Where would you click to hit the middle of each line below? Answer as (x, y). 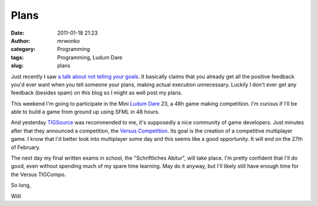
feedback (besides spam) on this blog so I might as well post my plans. (97, 93)
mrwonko (69, 40)
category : (23, 49)
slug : (17, 66)
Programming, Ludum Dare (90, 57)
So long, (21, 185)
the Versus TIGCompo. (38, 174)
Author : (21, 40)
